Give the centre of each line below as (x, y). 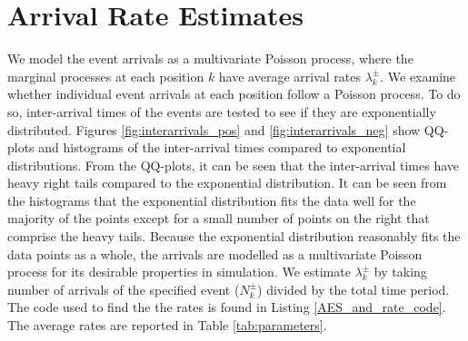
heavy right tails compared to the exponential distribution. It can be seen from (227, 183)
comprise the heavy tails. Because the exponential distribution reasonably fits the (234, 236)
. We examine (418, 76)
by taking (400, 272)
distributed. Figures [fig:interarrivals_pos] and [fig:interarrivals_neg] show (214, 129)
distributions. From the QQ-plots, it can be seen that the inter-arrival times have (233, 165)
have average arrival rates (289, 76)
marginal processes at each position (106, 76)
